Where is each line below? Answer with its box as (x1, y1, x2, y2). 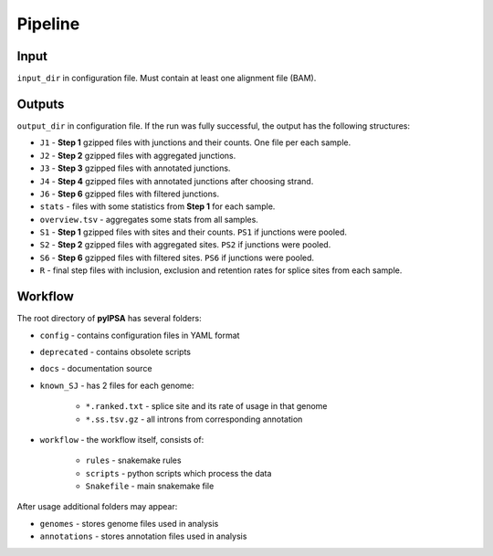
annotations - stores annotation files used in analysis (39, 530, 247, 542)
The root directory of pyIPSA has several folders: (16, 313, 202, 324)
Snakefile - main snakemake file (85, 480, 215, 492)
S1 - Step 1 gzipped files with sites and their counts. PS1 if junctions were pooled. (39, 226, 347, 237)
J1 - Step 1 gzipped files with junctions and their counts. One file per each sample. (39, 137, 351, 148)
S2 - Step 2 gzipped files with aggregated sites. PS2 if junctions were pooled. (39, 239, 331, 250)
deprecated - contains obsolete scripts (39, 346, 192, 357)
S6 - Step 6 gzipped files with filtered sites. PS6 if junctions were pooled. (39, 252, 315, 263)
